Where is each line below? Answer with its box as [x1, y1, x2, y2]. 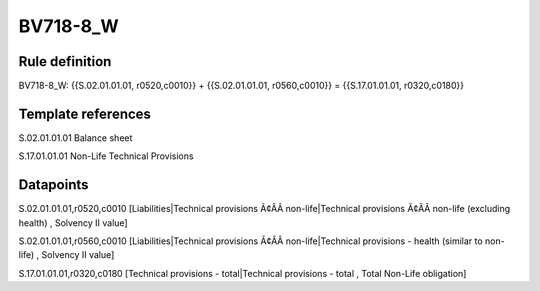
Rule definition [18, 53, 112, 70]
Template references [18, 105, 152, 122]
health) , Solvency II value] [18, 216, 129, 229]
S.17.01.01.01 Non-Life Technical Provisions [18, 150, 194, 162]
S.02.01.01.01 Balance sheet [18, 131, 133, 144]
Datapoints [18, 176, 89, 194]
